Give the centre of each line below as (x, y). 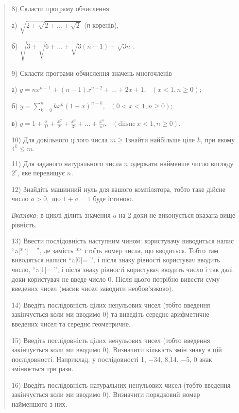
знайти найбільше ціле (162, 139)
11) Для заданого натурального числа (67, 163)
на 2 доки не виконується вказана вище (177, 215)
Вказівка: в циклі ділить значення (61, 215)
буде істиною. (113, 198)
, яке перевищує (41, 173)
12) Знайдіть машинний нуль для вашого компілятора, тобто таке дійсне (118, 189)
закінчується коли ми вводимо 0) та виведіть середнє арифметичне (110, 314)
